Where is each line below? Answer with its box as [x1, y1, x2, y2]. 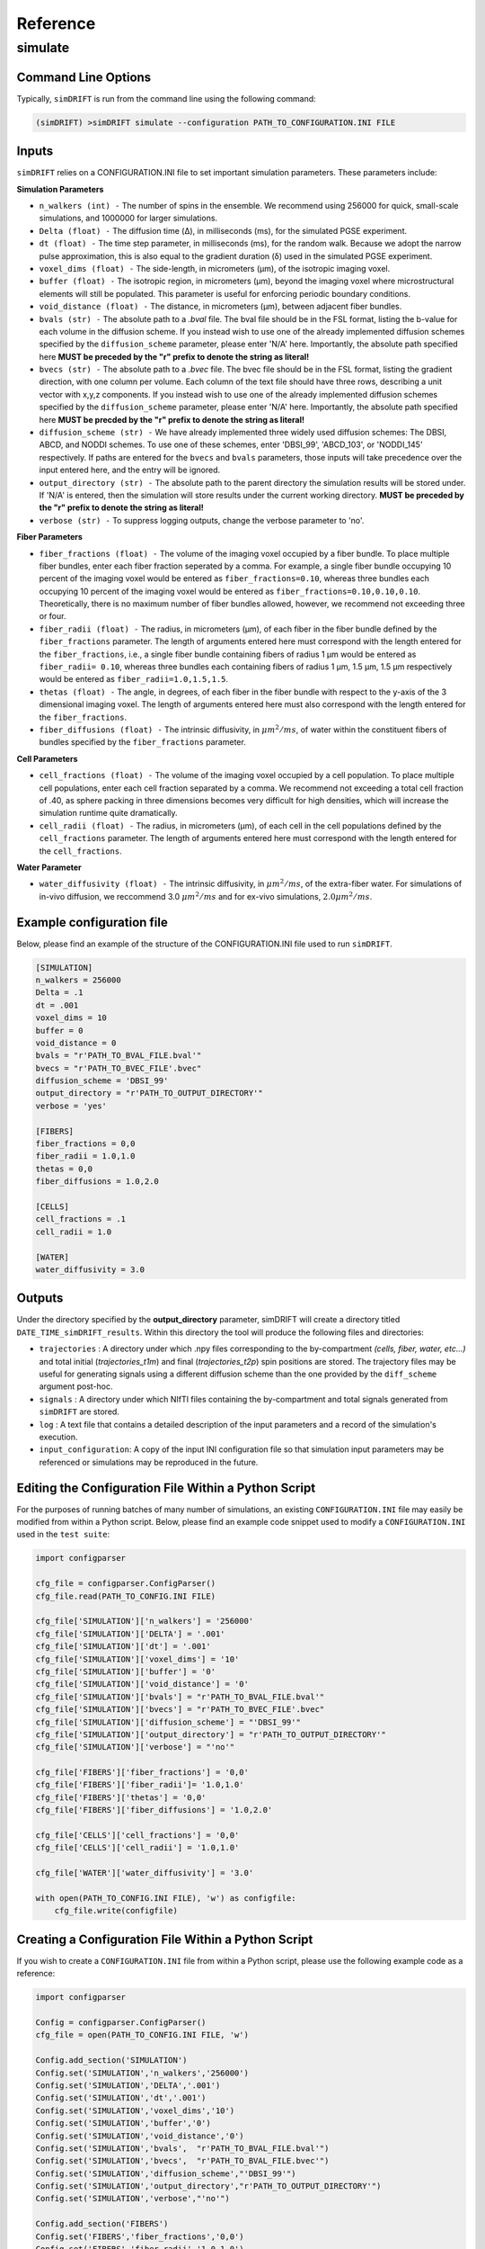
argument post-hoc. [39, 1381, 113, 1392]
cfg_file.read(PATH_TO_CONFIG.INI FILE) [35, 1590, 216, 1601]
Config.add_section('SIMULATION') [35, 2056, 188, 2065]
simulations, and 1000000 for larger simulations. [39, 212, 218, 224]
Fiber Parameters [16, 532, 83, 542]
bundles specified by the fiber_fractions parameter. [39, 737, 246, 748]
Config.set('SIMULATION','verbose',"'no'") [35, 2193, 231, 2204]
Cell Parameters [16, 753, 78, 764]
